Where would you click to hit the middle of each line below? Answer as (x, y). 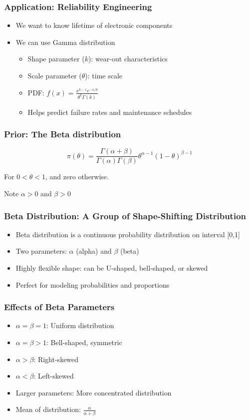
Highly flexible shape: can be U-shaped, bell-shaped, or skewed (112, 268)
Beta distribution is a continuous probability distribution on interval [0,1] (128, 234)
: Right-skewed (56, 359)
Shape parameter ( (56, 59)
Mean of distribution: (48, 409)
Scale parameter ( (55, 75)
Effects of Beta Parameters (59, 307)
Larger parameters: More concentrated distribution (94, 392)
